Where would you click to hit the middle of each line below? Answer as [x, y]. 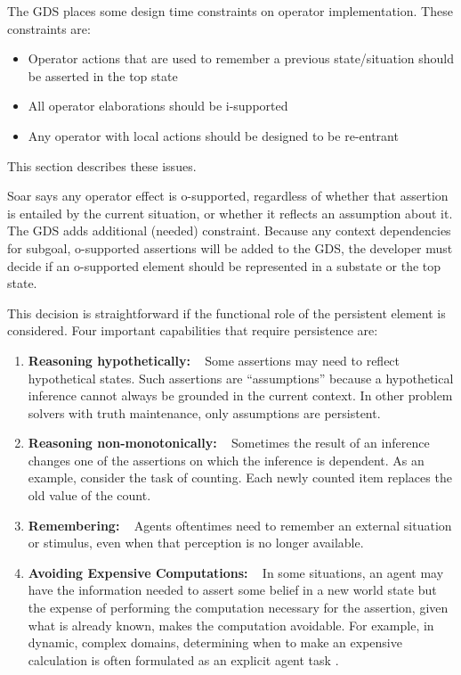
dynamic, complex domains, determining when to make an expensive [215, 642]
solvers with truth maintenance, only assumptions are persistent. [204, 412]
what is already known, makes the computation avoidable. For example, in [231, 625]
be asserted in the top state [103, 75]
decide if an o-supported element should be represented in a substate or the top [224, 265]
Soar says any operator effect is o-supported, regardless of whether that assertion [228, 196]
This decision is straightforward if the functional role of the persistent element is [226, 313]
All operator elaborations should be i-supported [158, 106]
